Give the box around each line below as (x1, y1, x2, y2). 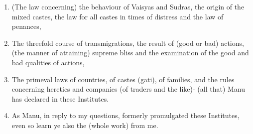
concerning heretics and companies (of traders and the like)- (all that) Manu (11, 84, 246, 94)
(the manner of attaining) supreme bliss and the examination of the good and (11, 47, 249, 58)
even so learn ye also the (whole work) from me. (11, 120, 158, 130)
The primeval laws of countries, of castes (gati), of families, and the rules (11, 74, 235, 84)
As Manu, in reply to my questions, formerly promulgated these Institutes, (11, 110, 240, 121)
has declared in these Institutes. (11, 93, 109, 104)
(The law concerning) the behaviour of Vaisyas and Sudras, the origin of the (11, 1, 245, 11)
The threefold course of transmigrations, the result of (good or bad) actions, (11, 37, 244, 48)
